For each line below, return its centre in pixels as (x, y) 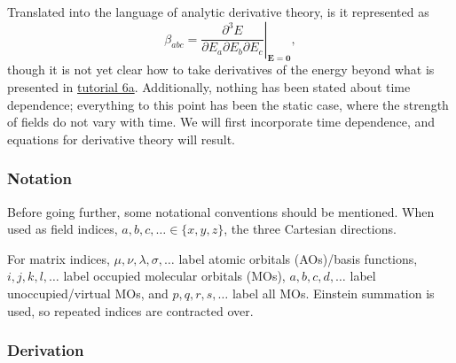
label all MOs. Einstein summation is (333, 293)
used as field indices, (63, 229)
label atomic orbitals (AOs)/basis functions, (298, 258)
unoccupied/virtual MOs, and (88, 293)
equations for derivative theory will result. (121, 139)
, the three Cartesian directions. (310, 229)
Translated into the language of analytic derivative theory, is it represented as (218, 12)
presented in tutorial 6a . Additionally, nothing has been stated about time (209, 86)
